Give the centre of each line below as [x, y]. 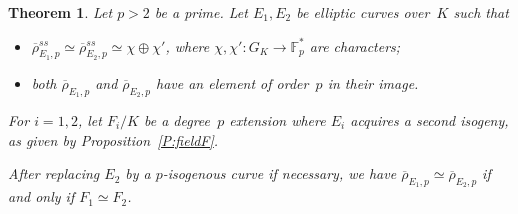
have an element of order [232, 82]
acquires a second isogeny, [429, 120]
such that [481, 12]
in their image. [373, 82]
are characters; [355, 45]
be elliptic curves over [363, 12]
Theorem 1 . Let [60, 12]
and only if [41, 196]
